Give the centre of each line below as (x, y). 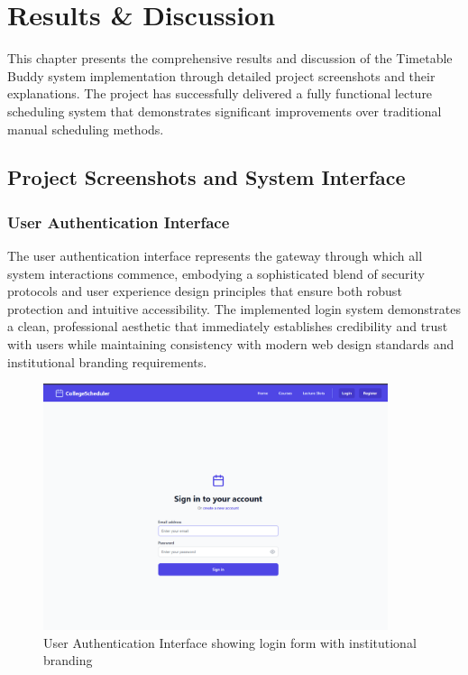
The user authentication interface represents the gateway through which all (215, 256)
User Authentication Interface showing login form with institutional (230, 642)
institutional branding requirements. (107, 361)
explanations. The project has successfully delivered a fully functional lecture (220, 93)
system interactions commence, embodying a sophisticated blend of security (216, 273)
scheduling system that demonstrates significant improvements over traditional (225, 111)
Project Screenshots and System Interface (206, 177)
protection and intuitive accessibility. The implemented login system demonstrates (234, 308)
